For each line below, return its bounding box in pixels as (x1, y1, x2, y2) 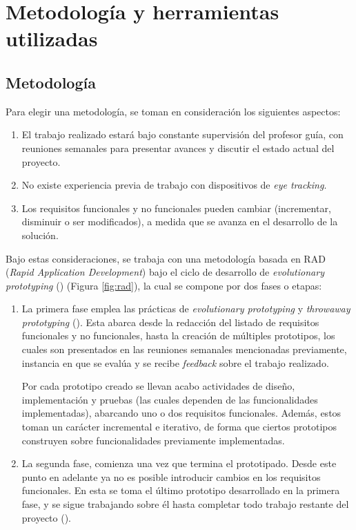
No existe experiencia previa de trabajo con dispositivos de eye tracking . (21, 178, 327, 192)
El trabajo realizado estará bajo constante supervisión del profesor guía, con (21, 127, 344, 142)
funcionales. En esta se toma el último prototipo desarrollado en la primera (21, 483, 340, 498)
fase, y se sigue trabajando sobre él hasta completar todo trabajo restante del (21, 497, 349, 511)
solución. (21, 227, 59, 242)
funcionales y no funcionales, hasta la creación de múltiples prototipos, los (21, 328, 335, 343)
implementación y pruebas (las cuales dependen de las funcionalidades (21, 392, 318, 406)
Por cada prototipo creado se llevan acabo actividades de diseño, (21, 379, 295, 393)
